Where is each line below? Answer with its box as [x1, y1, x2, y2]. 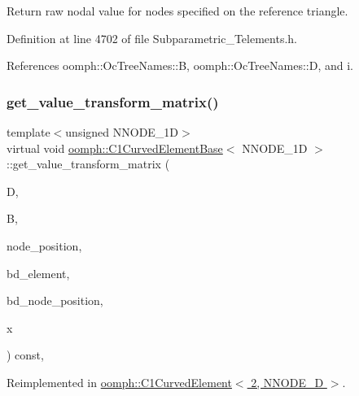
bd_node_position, [7, 292, 103, 309]
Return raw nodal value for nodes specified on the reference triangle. [7, 2, 348, 19]
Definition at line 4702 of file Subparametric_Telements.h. [7, 29, 297, 46]
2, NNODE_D [251, 373, 324, 390]
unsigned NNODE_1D [65, 124, 179, 140]
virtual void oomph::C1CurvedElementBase [7, 139, 223, 156]
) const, [7, 346, 44, 363]
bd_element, [7, 264, 70, 281]
